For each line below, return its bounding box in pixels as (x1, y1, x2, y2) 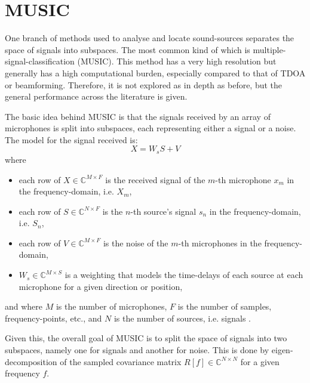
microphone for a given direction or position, (19, 280, 183, 292)
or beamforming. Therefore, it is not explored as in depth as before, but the (5, 78, 283, 91)
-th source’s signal (130, 205, 197, 217)
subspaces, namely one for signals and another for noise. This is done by (5, 344, 269, 356)
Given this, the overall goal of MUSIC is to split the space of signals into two (5, 332, 287, 344)
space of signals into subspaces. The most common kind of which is (5, 43, 250, 55)
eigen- (271, 344, 293, 356)
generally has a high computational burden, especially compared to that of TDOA (5, 66, 306, 79)
